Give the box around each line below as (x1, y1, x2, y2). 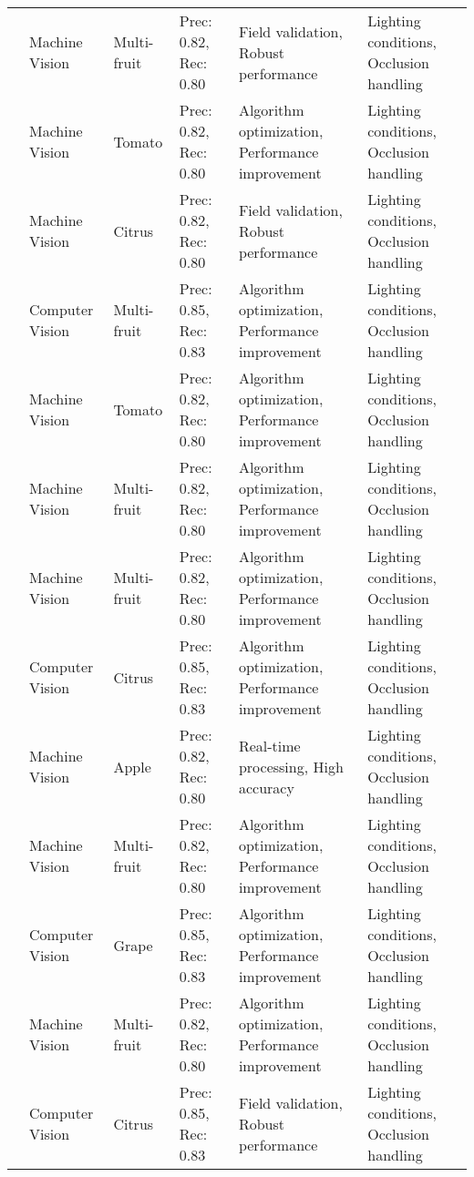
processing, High (238, 755, 344, 777)
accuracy (238, 776, 294, 798)
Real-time (238, 734, 301, 756)
